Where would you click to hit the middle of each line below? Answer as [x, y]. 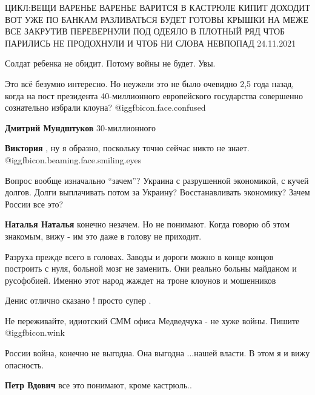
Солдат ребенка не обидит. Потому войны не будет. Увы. [110, 63]
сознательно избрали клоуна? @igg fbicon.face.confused [105, 107]
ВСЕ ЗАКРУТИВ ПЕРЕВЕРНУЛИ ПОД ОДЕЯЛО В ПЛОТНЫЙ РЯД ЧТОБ [145, 31]
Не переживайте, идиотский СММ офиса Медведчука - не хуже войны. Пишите [152, 320]
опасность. [25, 364]
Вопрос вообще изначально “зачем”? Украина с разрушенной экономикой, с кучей [157, 180]
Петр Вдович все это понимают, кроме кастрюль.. [98, 385]
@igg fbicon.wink [35, 332]
